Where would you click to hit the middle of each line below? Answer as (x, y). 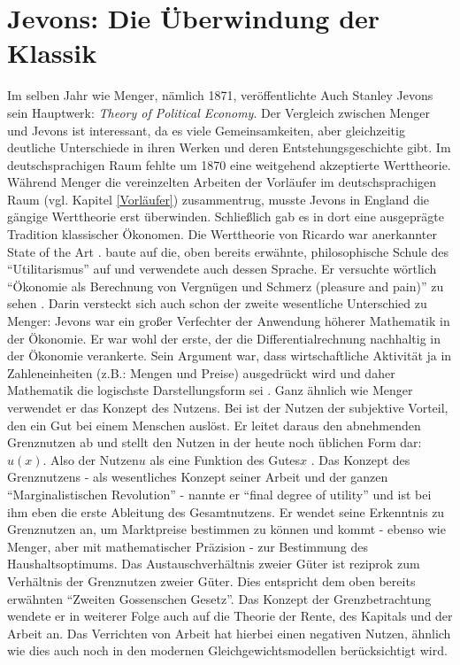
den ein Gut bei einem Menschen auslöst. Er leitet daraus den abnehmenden (214, 425)
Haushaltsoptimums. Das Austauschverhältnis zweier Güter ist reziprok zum (214, 564)
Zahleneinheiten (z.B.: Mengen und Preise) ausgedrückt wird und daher (201, 372)
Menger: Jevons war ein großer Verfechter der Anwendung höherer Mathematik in (229, 321)
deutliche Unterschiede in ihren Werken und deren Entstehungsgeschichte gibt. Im (229, 147)
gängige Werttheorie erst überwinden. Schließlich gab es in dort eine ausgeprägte (226, 217)
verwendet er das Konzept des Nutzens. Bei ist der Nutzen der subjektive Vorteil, (228, 407)
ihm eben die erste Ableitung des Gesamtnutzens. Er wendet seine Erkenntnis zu (226, 511)
